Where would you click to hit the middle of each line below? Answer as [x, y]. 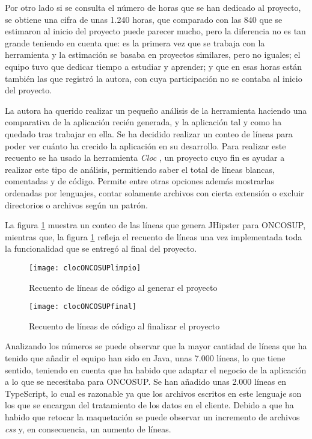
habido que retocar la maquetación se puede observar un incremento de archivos [152, 416]
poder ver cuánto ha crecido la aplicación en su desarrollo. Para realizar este [145, 145]
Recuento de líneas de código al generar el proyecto [123, 287]
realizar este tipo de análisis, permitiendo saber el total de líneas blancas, [140, 169]
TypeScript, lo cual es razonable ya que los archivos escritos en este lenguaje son [153, 393]
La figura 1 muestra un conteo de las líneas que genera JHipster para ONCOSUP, [155, 225]
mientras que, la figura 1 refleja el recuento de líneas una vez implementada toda [154, 236]
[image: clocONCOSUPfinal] [83, 307]
